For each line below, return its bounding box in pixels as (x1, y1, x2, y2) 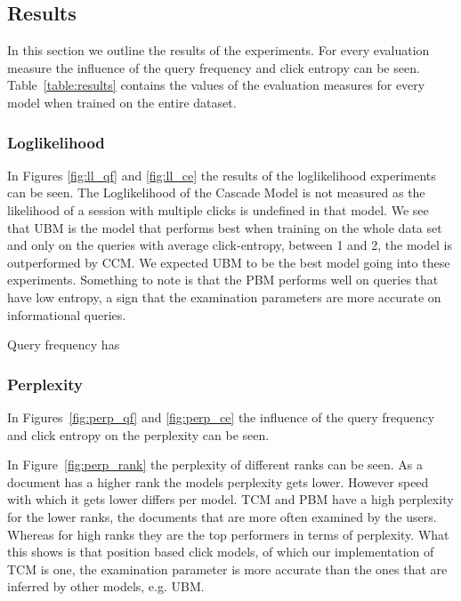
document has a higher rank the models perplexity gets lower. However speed (7, 472, 429, 491)
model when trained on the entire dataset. (7, 92, 237, 111)
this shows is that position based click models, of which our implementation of (7, 542, 434, 561)
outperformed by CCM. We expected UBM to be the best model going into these (7, 252, 450, 271)
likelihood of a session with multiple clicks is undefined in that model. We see (7, 200, 429, 219)
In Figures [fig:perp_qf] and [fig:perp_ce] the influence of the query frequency (7, 407, 435, 426)
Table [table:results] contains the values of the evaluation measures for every (7, 76, 425, 94)
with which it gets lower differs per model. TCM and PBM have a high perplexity (7, 490, 454, 509)
